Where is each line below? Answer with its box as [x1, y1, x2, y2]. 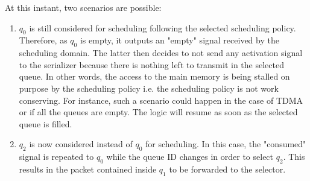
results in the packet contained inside [19, 162, 157, 175]
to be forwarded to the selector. [169, 162, 286, 175]
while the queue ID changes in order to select [106, 150, 274, 163]
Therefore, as [19, 34, 68, 46]
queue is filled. [19, 117, 72, 130]
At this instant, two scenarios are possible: [5, 1, 162, 13]
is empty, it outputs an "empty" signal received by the [80, 34, 279, 46]
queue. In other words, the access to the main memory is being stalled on [19, 70, 290, 83]
